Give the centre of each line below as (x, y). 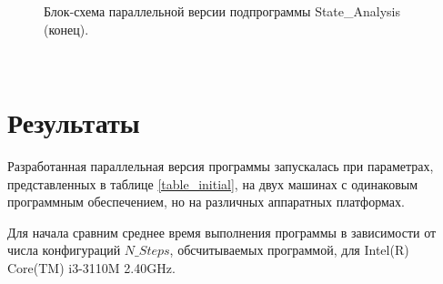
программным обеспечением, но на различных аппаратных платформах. (206, 202)
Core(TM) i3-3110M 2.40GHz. (91, 267)
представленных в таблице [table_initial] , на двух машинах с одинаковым (213, 183)
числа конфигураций (64, 250)
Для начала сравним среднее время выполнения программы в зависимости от (222, 232)
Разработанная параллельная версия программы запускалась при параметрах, (221, 165)
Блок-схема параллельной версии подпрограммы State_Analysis (222, 11)
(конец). (66, 29)
